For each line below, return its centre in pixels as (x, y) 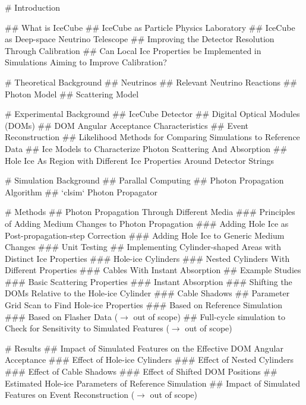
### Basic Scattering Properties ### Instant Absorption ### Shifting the (149, 281)
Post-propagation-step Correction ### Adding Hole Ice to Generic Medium (145, 235)
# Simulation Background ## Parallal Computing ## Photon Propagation (144, 180)
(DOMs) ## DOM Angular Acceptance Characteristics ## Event (127, 125)
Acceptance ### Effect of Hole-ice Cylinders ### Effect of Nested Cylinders (149, 360)
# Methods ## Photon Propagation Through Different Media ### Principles (150, 212)
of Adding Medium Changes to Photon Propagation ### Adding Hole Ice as (147, 223)
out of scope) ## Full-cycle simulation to (209, 316)
